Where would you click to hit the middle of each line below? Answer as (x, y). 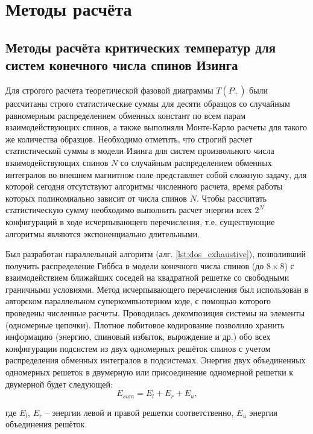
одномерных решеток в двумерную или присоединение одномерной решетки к (150, 372)
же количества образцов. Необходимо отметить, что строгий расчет (129, 139)
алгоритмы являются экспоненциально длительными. (103, 233)
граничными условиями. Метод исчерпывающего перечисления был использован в (157, 289)
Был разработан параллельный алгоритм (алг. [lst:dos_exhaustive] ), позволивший (156, 254)
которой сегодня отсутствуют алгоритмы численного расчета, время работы (144, 186)
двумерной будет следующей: (59, 384)
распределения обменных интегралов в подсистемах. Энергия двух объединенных (156, 360)
